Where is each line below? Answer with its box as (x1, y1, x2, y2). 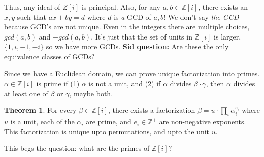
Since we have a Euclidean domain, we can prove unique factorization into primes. (4, 68, 260, 78)
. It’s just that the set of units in (91, 31, 192, 42)
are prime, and (86, 116, 131, 127)
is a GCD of (114, 11, 151, 22)
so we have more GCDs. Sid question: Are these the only (46, 41, 229, 52)
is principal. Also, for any (81, 2, 160, 12)
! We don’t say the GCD (163, 11, 239, 22)
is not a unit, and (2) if (88, 78, 161, 89)
